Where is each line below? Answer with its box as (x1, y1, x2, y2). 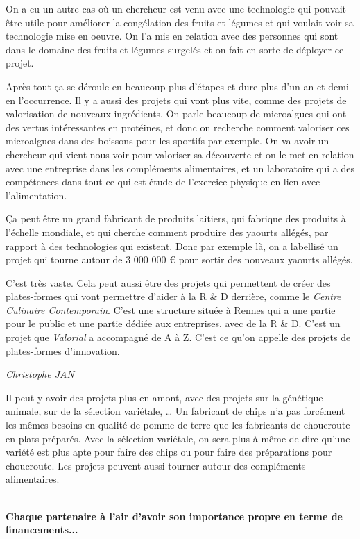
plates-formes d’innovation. (6, 343, 120, 358)
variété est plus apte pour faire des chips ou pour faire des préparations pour (6, 445, 332, 459)
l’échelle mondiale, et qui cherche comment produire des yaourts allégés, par (6, 224, 329, 239)
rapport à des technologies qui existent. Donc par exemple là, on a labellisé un (6, 238, 338, 253)
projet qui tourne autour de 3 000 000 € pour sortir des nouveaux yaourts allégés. (6, 252, 353, 267)
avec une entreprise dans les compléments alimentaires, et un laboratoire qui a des (6, 160, 355, 175)
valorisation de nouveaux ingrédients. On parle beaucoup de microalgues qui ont (6, 106, 347, 121)
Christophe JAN (6, 367, 74, 381)
